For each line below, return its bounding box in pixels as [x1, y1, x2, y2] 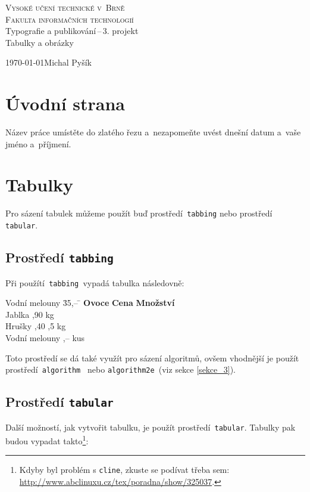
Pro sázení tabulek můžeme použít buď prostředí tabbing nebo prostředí [5, 207, 273, 219]
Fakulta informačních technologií [5, 13, 134, 25]
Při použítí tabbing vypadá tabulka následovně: [5, 276, 184, 289]
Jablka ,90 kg [5, 308, 54, 320]
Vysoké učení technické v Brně [5, 1, 125, 13]
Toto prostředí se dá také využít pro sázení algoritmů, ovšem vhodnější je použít [5, 351, 299, 364]
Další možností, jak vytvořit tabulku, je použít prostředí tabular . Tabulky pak [5, 420, 296, 433]
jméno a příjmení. [5, 137, 71, 150]
